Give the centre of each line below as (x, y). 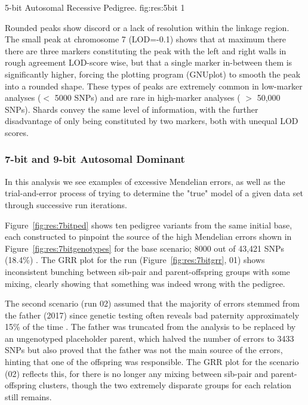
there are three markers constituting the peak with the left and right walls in (146, 50)
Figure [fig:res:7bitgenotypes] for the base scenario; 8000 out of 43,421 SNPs (145, 248)
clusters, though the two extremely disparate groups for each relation (165, 385)
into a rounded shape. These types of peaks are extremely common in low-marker (154, 86)
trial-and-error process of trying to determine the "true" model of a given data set (154, 193)
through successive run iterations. (66, 204)
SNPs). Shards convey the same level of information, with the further (132, 109)
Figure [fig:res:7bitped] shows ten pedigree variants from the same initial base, (149, 225)
